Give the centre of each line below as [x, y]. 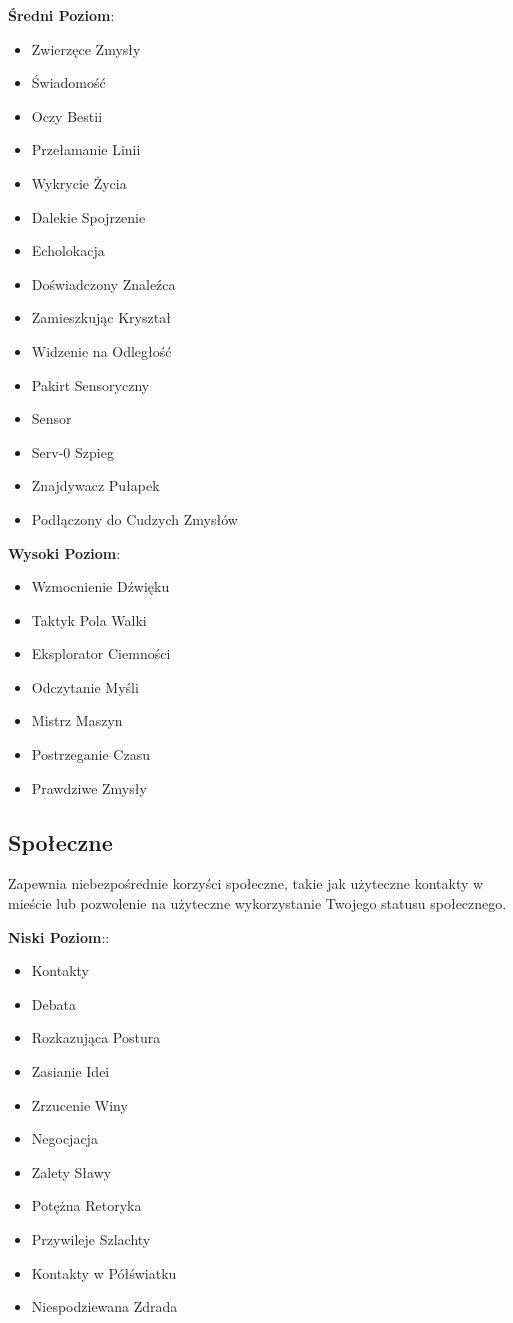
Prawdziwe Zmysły [89, 787]
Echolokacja [68, 250]
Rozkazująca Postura [96, 1037]
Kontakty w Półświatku [104, 1272]
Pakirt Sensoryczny [90, 384]
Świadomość [68, 82]
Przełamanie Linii [86, 149]
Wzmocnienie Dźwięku [100, 586]
